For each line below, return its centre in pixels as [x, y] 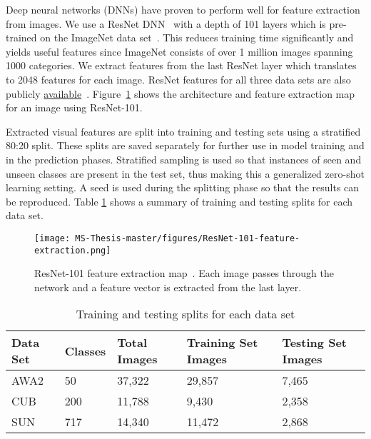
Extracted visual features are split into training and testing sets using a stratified [183, 131]
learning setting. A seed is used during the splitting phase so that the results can [183, 187]
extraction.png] [73, 250]
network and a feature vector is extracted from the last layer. [168, 287]
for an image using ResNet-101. [74, 107]
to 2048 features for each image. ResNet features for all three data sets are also [178, 79]
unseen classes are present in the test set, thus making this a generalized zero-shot [185, 173]
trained [21, 37]
